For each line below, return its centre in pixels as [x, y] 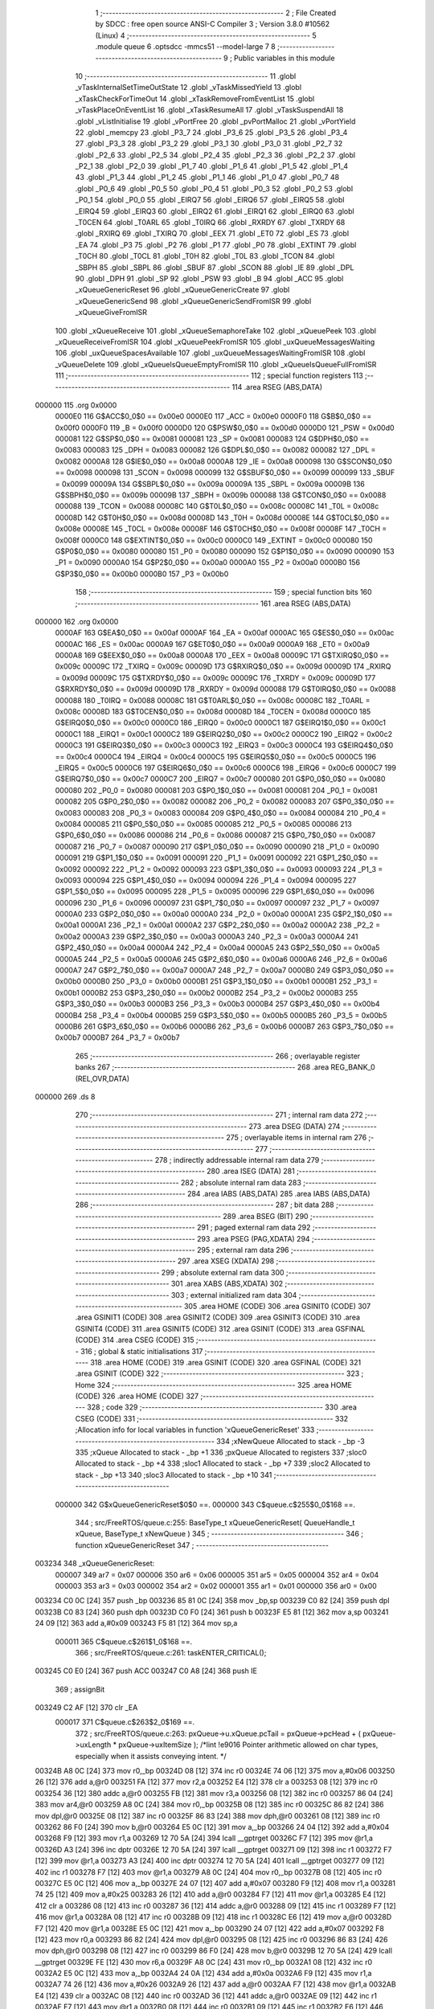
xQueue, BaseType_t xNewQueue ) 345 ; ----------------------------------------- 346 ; [219, 1534]
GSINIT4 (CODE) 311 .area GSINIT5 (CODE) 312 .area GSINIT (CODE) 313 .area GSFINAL [220, 1328]
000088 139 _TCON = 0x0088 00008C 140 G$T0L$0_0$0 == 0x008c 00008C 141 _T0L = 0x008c [217, 506]
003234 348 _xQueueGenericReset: [95, 1564]
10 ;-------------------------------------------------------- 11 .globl [186, 76]
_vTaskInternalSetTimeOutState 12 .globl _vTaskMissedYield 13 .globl [188, 88]
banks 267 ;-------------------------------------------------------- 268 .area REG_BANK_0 [225, 1067]
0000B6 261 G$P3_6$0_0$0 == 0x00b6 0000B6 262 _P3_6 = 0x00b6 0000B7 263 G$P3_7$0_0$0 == [225, 1026]
